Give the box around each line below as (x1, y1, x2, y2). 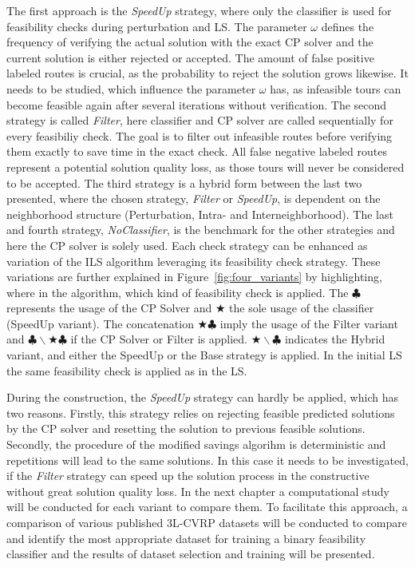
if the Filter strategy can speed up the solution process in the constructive (6, 467, 370, 484)
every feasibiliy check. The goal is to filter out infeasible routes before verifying (6, 127, 393, 144)
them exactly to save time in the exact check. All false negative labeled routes (6, 143, 387, 160)
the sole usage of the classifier (229, 299, 374, 316)
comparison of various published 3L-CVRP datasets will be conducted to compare (6, 514, 407, 530)
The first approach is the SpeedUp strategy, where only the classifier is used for (6, 2, 392, 18)
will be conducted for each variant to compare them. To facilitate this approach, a (6, 498, 408, 515)
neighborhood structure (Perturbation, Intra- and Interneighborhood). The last (6, 205, 393, 222)
